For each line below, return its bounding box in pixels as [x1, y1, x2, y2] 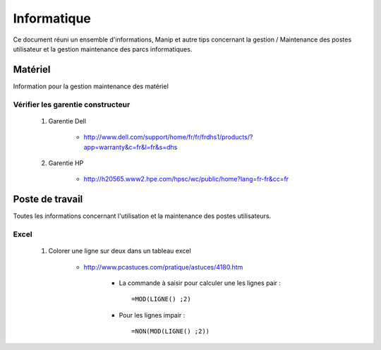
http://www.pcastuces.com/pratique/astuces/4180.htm [83, 262, 243, 271]
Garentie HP [48, 159, 84, 167]
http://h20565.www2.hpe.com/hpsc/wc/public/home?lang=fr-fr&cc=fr [83, 175, 289, 183]
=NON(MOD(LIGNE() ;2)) [131, 327, 210, 335]
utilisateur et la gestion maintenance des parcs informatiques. [13, 44, 193, 53]
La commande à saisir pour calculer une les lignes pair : [119, 279, 282, 287]
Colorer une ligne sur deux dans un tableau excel [48, 247, 191, 255]
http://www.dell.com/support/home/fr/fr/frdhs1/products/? [83, 133, 253, 141]
